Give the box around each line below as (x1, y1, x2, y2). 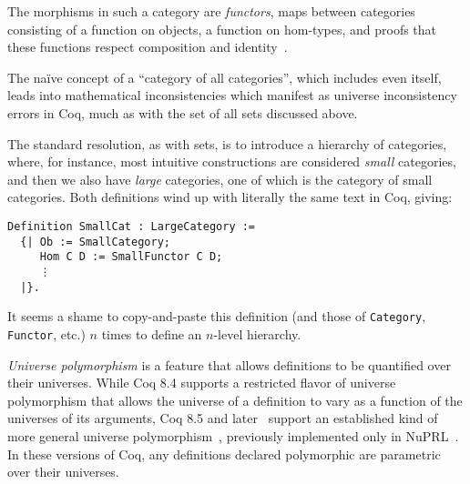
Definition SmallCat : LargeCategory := (7, 219, 256, 233)
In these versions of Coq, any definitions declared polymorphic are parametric (7, 444, 441, 463)
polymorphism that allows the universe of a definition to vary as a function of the (7, 390, 463, 409)
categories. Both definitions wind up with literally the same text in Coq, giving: (7, 187, 453, 207)
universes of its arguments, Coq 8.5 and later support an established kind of (7, 408, 438, 428)
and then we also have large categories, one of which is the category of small (7, 169, 433, 188)
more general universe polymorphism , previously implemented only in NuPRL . (7, 426, 459, 445)
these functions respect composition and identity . (7, 37, 288, 56)
